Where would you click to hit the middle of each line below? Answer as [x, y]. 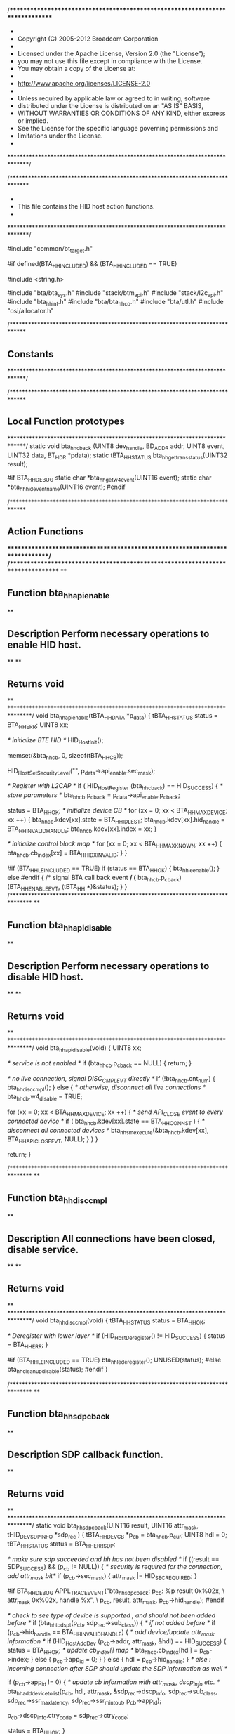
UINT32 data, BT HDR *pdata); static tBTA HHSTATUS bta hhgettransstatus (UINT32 [117, 456]
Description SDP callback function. [85, 1455]
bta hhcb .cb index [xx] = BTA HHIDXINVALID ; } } [67, 854]
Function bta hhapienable [59, 594]
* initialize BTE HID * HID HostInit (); [55, 741]
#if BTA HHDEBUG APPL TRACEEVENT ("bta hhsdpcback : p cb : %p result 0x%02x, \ [116, 1592]
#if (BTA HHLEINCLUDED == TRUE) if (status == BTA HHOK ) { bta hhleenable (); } [114, 869]
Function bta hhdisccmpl [57, 1198]
